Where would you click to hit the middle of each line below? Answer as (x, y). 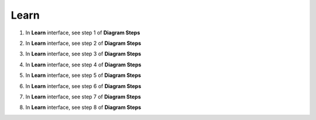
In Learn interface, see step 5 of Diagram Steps (83, 75)
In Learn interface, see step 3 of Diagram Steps (83, 54)
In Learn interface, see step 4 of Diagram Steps (83, 65)
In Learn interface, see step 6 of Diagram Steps (83, 86)
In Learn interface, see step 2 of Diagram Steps (83, 43)
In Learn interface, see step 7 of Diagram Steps (83, 97)
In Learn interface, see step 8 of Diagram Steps (83, 107)
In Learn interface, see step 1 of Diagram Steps (83, 33)
